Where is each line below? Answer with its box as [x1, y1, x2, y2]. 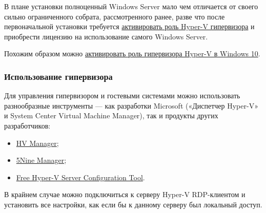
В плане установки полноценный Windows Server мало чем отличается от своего [4, 1, 258, 11]
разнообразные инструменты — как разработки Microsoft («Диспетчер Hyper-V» [4, 100, 258, 111]
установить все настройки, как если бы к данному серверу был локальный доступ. [4, 199, 262, 209]
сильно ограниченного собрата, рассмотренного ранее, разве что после [4, 11, 225, 22]
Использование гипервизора [4, 70, 113, 82]
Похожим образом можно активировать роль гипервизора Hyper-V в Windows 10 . [4, 48, 260, 59]
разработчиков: [4, 120, 51, 131]
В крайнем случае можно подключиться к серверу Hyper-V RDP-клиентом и [4, 189, 245, 200]
